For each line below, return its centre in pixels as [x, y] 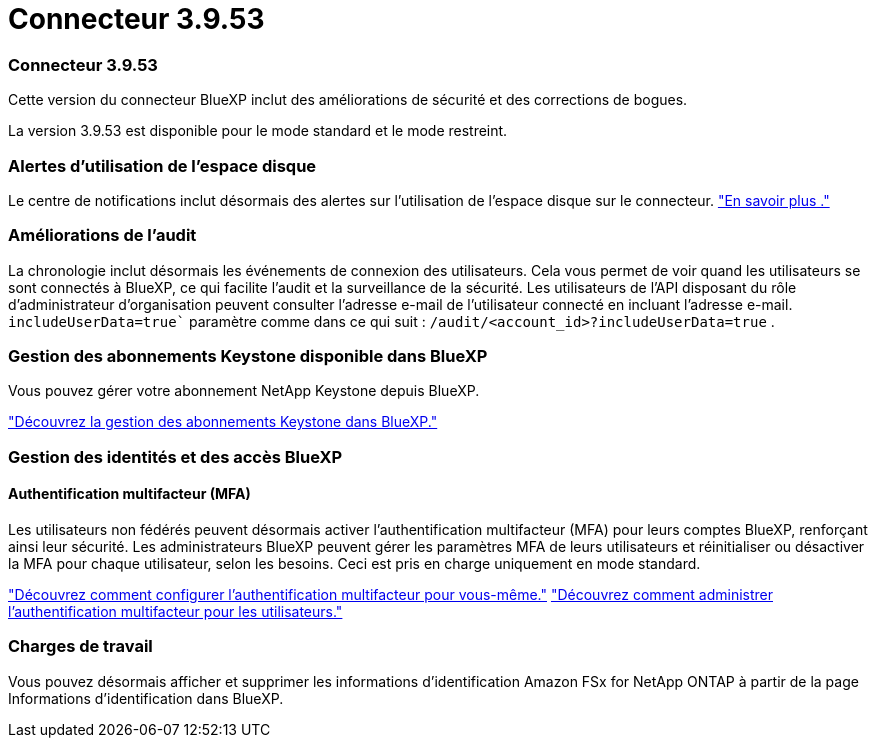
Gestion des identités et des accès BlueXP [175, 456]
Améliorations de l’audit [102, 235]
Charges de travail [80, 646]
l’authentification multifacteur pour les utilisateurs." [175, 611]
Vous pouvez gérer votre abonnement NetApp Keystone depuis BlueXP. [244, 391]
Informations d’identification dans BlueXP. [146, 698]
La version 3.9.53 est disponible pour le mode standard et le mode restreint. [258, 131]
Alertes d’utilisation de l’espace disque [162, 165]
